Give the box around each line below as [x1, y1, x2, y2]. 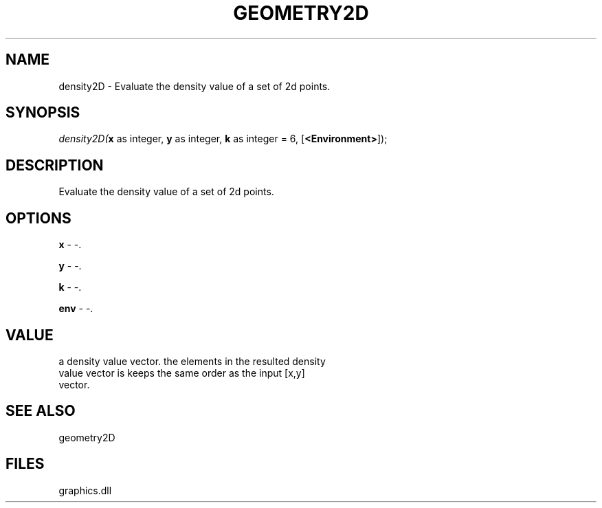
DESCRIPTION [5, 156, 104, 174]
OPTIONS [5, 209, 71, 227]
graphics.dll [58, 484, 112, 496]
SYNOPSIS [5, 104, 80, 122]
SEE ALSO [5, 402, 76, 420]
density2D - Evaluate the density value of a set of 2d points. [58, 80, 331, 92]
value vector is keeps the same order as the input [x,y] [58, 366, 305, 379]
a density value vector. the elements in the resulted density [58, 355, 326, 367]
